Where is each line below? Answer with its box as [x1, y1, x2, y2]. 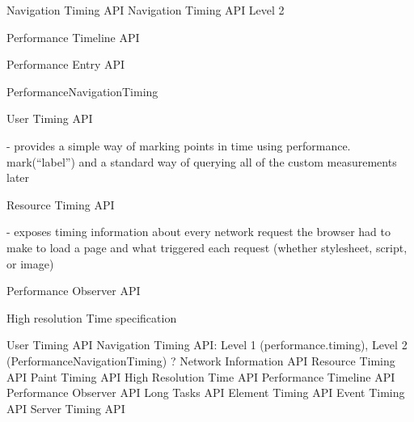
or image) [6, 255, 54, 272]
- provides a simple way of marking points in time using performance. [6, 137, 351, 154]
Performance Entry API [6, 56, 125, 73]
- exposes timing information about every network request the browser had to [6, 223, 391, 240]
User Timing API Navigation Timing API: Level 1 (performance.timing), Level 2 [6, 336, 408, 353]
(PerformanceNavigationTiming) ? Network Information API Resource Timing [6, 352, 395, 369]
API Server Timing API [6, 399, 125, 416]
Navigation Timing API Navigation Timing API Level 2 [6, 2, 285, 18]
